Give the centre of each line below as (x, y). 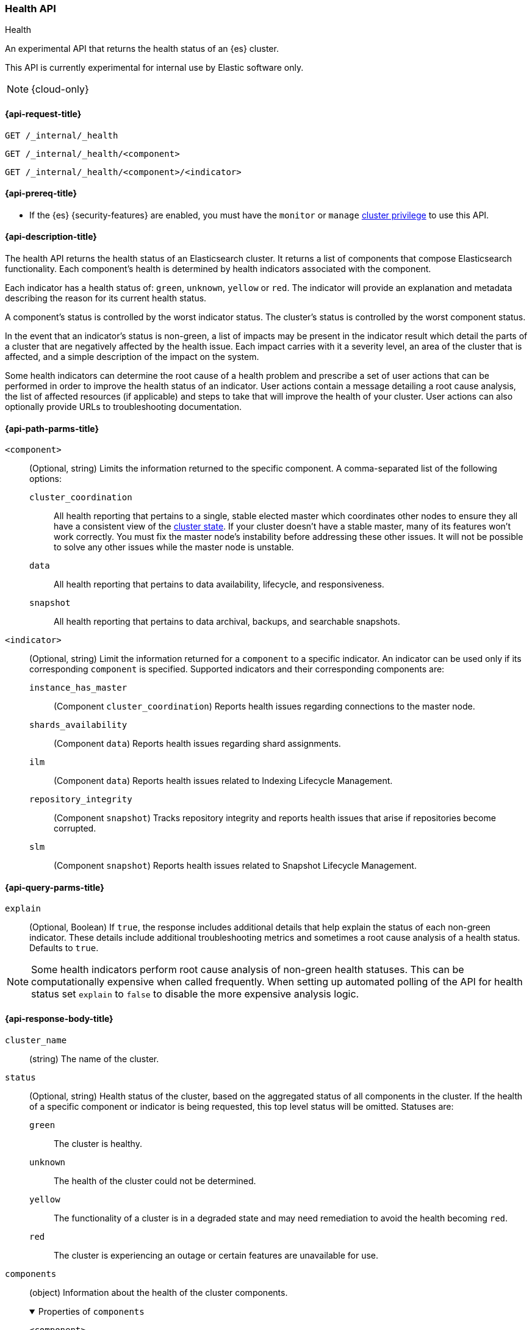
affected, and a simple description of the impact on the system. (132, 357)
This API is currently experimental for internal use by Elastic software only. (154, 68)
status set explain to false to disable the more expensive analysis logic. (195, 994)
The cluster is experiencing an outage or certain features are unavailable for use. (216, 1255)
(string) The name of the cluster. (94, 1059)
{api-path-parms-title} (52, 428)
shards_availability (78, 725)
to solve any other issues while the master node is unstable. (174, 547)
